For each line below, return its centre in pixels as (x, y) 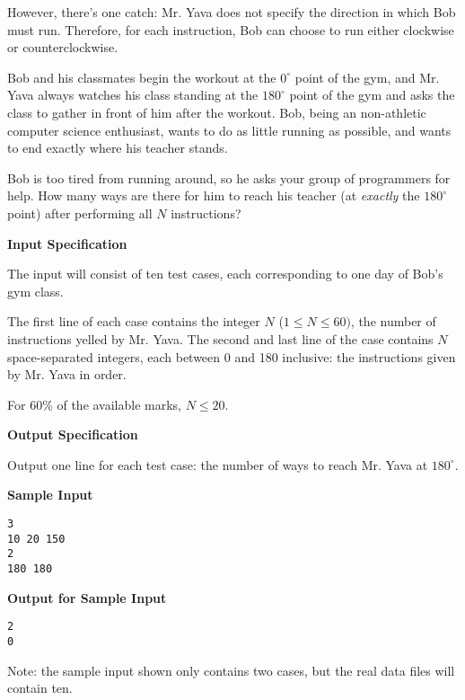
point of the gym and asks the (372, 95)
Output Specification (73, 434)
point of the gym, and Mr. (367, 77)
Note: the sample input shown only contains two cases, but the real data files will (231, 670)
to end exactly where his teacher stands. (118, 148)
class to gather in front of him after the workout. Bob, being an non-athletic (217, 112)
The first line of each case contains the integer (134, 321)
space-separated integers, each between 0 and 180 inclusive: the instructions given (232, 356)
